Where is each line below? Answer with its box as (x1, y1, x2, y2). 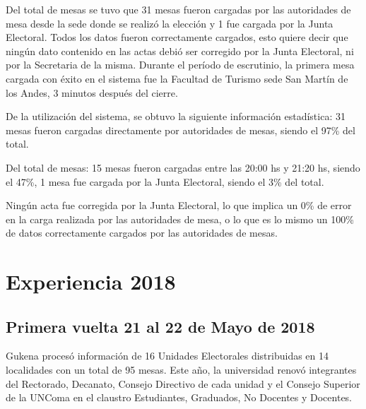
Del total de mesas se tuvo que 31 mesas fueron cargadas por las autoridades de (6, 2, 351, 16)
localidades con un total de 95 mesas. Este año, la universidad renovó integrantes (6, 362, 357, 377)
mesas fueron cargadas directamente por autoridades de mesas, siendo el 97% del (6, 122, 355, 137)
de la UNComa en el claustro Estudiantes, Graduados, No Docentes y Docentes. (6, 390, 353, 405)
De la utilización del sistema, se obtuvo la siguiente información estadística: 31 (6, 109, 346, 124)
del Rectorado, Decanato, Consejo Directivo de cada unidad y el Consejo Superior (6, 376, 360, 391)
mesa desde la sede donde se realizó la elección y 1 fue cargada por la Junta (6, 16, 333, 30)
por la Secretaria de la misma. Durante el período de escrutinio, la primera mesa (6, 57, 355, 72)
